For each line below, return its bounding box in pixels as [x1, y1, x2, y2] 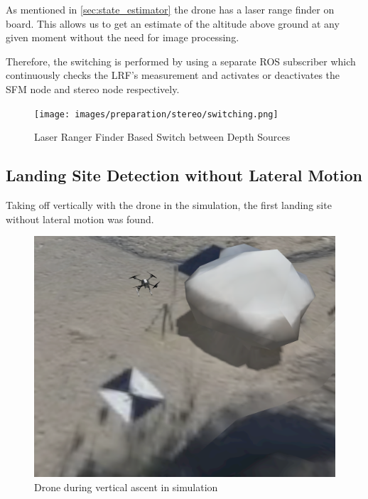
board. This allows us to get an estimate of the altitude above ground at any [6, 16, 340, 31]
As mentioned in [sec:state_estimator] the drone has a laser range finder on [6, 2, 335, 16]
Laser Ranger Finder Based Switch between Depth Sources [34, 129, 291, 144]
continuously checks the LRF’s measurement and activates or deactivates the [6, 68, 340, 82]
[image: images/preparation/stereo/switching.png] [34, 109, 278, 119]
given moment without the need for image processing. [6, 30, 239, 45]
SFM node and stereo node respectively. [6, 81, 180, 96]
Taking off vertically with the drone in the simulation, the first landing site [6, 198, 332, 213]
